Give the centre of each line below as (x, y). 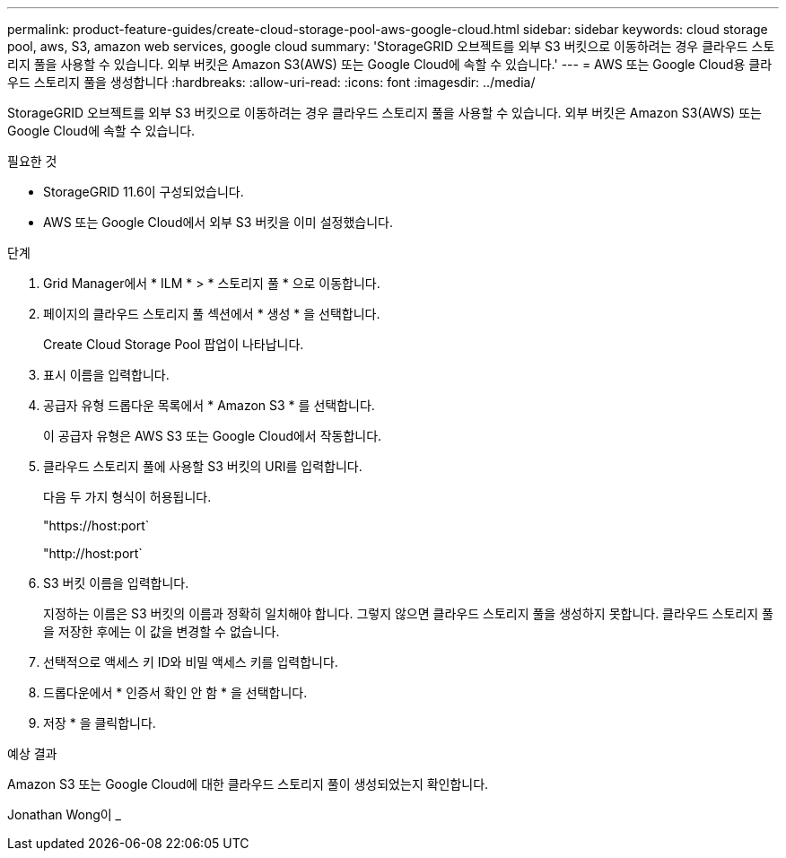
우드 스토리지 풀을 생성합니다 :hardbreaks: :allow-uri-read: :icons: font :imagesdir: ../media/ (271, 82)
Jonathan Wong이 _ (64, 814)
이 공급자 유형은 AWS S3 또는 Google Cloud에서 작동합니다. (213, 436)
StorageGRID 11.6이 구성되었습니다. (144, 192)
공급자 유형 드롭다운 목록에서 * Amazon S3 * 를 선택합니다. (209, 405)
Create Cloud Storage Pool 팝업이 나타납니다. (174, 344)
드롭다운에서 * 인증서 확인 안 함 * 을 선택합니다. (175, 692)
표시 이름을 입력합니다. (106, 375)
